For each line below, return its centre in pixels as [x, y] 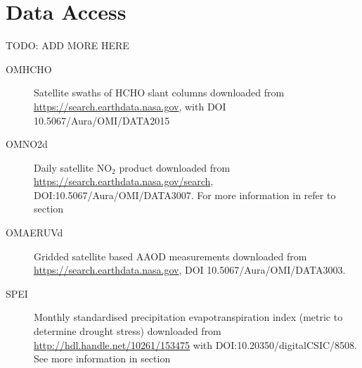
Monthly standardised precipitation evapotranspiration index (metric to [188, 317]
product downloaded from [175, 167]
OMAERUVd [34, 233]
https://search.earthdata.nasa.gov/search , [124, 181]
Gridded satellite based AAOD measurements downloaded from [170, 256]
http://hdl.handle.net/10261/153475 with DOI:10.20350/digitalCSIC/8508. [195, 344]
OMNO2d [27, 144]
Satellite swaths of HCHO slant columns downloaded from [159, 93]
